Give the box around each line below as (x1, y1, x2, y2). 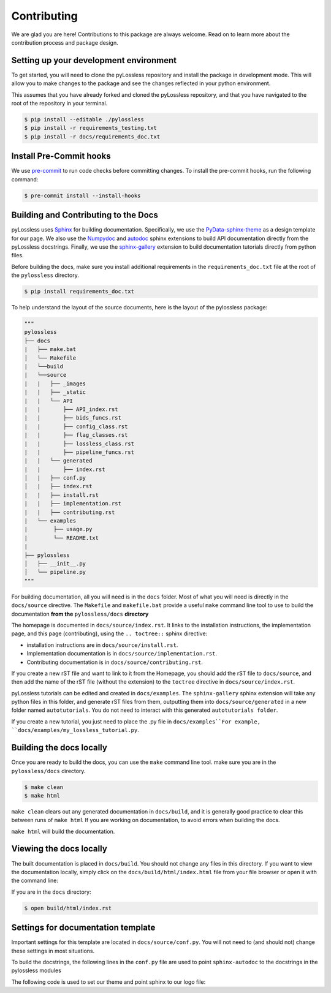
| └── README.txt (24, 534, 99, 542)
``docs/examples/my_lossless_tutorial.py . (11, 727, 139, 734)
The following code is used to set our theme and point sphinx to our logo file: (11, 978, 206, 986)
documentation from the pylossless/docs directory (11, 610, 149, 617)
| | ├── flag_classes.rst (24, 432, 128, 439)
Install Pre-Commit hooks (11, 151, 111, 162)
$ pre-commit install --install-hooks (24, 192, 141, 199)
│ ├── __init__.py (24, 561, 86, 567)
